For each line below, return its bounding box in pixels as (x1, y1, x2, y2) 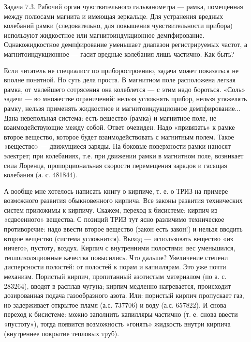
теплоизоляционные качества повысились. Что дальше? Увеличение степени (4, 252, 228, 262)
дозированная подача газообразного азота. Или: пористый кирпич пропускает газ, (4, 290, 244, 300)
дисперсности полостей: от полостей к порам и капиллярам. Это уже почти (4, 262, 226, 272)
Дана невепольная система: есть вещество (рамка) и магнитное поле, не (4, 112, 217, 123)
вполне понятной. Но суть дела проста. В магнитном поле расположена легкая (4, 75, 236, 85)
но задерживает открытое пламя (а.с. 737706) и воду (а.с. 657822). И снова (4, 299, 226, 310)
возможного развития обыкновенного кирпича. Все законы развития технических (4, 195, 243, 205)
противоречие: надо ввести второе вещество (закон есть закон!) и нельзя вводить (4, 224, 243, 234)
